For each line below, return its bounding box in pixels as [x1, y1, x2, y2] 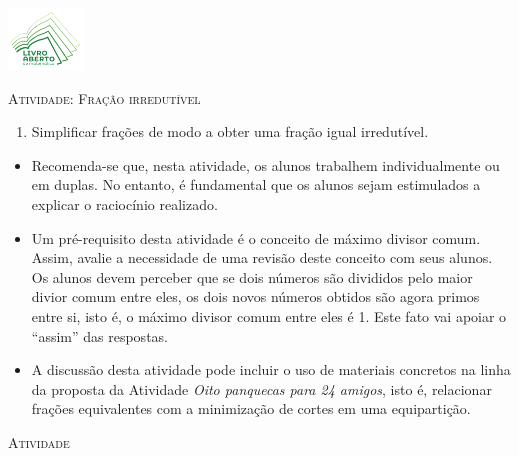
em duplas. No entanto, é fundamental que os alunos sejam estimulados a [31, 174, 481, 195]
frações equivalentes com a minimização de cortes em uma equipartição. [31, 398, 471, 419]
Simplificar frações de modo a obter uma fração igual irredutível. [31, 121, 429, 142]
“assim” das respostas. [31, 325, 168, 346]
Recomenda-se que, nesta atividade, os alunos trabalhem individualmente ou [31, 154, 500, 175]
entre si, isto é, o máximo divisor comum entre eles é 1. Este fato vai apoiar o [31, 306, 507, 327]
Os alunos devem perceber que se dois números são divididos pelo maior [31, 266, 473, 287]
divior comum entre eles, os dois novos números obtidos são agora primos [31, 286, 480, 307]
